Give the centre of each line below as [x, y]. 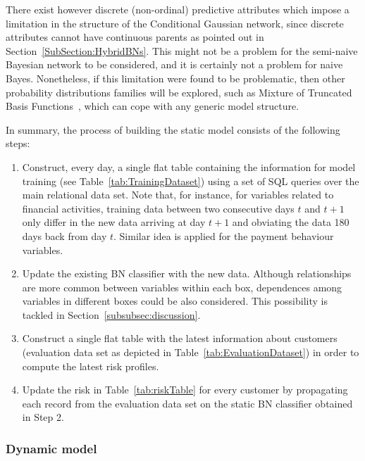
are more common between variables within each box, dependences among [182, 287]
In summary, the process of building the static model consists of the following [173, 129]
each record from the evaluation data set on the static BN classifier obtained [187, 403]
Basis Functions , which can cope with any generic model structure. [153, 106]
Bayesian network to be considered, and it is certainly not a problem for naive [174, 64]
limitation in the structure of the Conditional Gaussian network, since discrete [175, 23]
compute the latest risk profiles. [91, 366]
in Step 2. [43, 417]
